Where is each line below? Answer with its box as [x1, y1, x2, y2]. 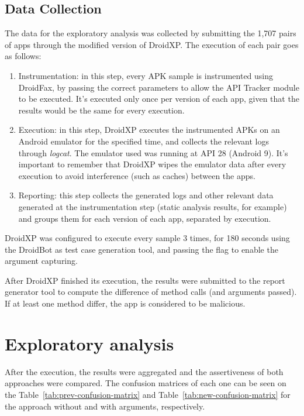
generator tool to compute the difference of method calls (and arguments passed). [5, 286, 297, 298]
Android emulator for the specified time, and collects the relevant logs [18, 135, 269, 147]
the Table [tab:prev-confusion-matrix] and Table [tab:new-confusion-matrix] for [5, 388, 291, 400]
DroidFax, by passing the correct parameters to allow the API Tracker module [18, 81, 299, 93]
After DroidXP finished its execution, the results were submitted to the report [5, 274, 285, 286]
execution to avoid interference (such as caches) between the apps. [18, 169, 255, 181]
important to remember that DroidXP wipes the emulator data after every [18, 158, 286, 170]
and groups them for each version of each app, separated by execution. [18, 212, 271, 224]
